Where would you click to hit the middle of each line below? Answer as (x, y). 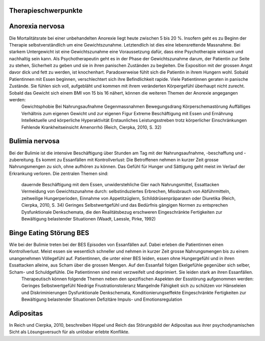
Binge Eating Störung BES (49, 233)
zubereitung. (22, 160)
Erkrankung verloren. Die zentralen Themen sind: (59, 173)
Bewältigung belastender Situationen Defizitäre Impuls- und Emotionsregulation (102, 299)
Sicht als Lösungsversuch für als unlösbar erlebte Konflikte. (69, 332)
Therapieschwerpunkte (46, 11)
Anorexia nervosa (37, 26)
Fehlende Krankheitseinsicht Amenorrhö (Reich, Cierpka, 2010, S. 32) (92, 127)
